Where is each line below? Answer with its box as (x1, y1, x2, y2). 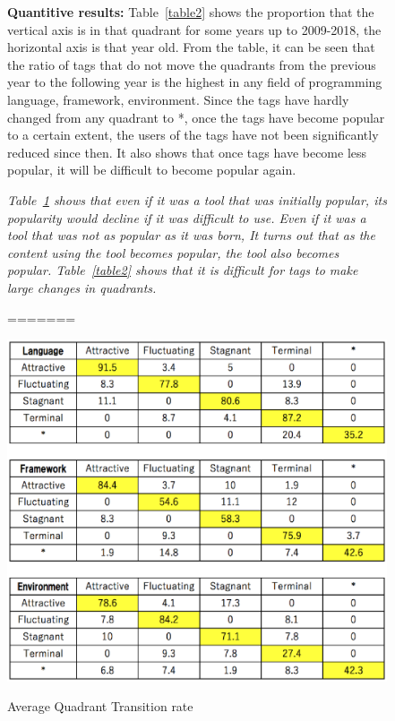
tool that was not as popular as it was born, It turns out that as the (7, 226, 375, 245)
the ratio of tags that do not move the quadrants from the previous (7, 55, 376, 73)
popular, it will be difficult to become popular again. (7, 160, 296, 179)
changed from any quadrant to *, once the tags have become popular (7, 107, 385, 126)
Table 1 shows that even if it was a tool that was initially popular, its (7, 190, 387, 209)
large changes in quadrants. (7, 278, 157, 296)
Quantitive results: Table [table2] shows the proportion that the (7, 3, 374, 21)
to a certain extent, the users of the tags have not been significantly (7, 125, 379, 144)
